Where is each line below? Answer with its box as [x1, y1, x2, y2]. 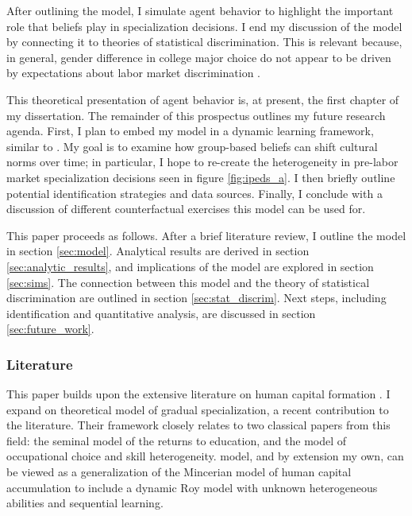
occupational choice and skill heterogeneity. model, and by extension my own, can [6, 448, 404, 464]
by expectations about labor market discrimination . [6, 64, 260, 81]
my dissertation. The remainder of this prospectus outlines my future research [6, 107, 386, 123]
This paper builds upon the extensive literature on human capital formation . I [6, 386, 391, 402]
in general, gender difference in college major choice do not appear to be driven [6, 48, 391, 65]
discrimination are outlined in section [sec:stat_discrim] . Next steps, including [6, 289, 387, 306]
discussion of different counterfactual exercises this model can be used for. [6, 200, 366, 217]
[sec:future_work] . [6, 320, 94, 337]
